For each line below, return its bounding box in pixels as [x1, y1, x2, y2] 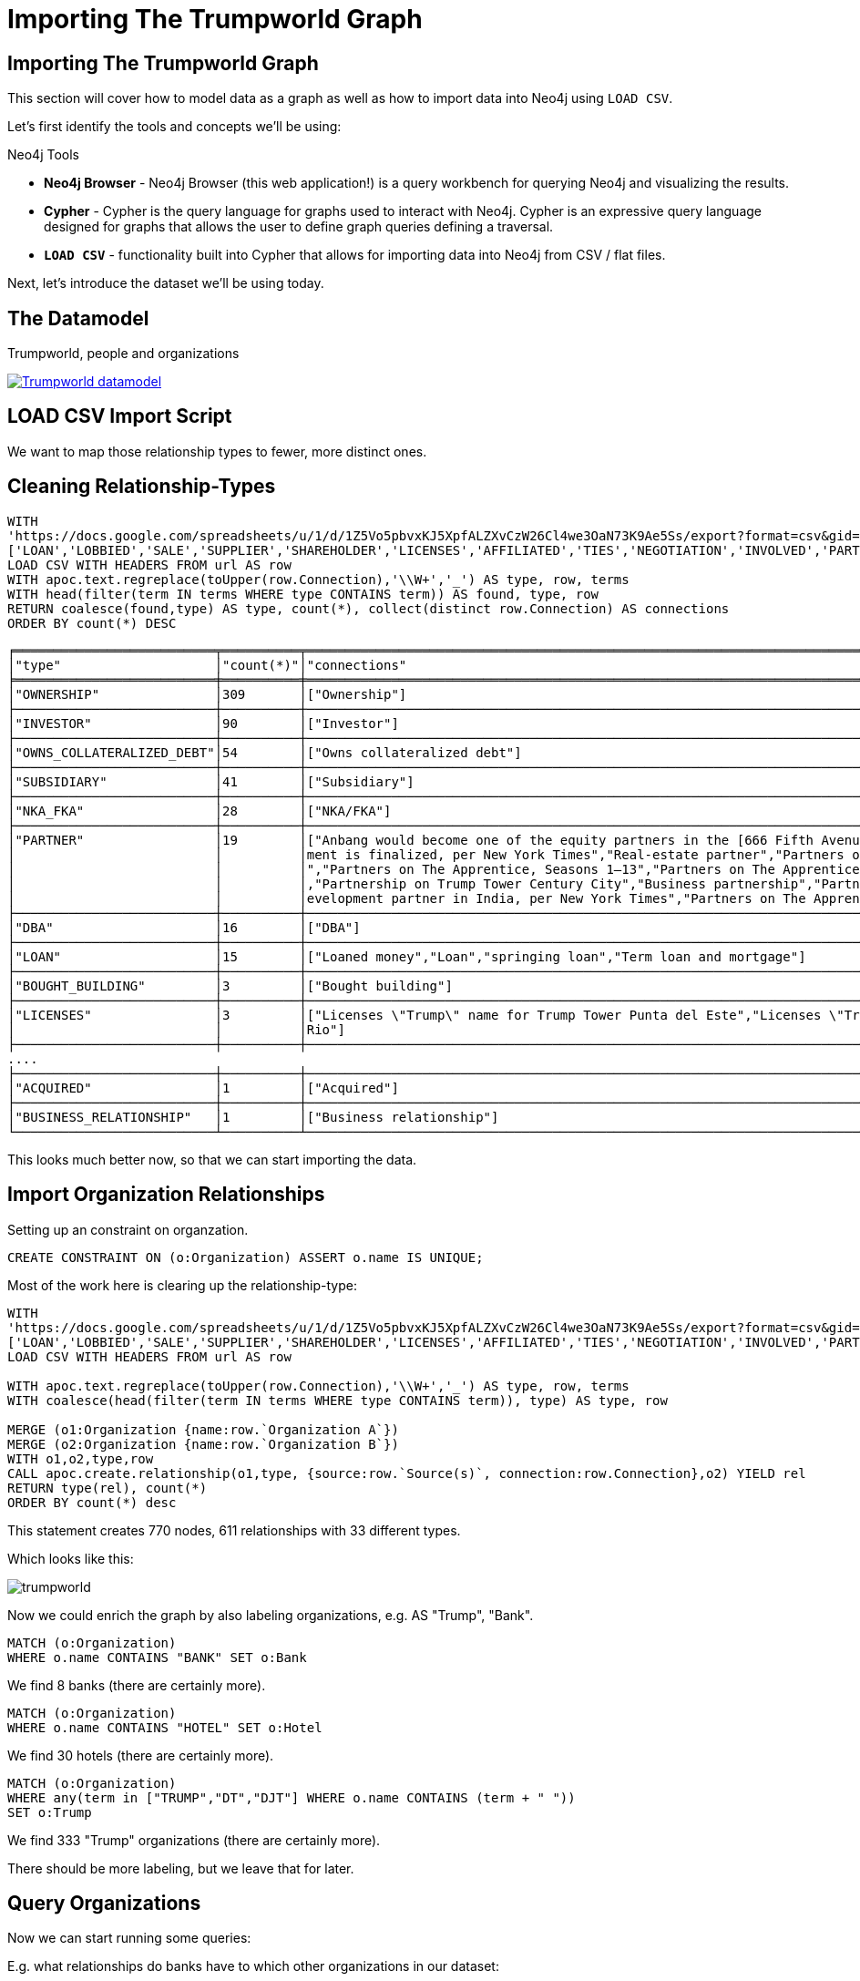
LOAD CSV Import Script [7, 405, 232, 428]
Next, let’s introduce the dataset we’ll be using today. [7, 275, 324, 292]
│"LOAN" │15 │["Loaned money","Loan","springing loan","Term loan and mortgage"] [7, 949, 806, 964]
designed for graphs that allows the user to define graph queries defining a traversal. [44, 219, 554, 235]
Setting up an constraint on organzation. [7, 1221, 249, 1237]
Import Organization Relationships [7, 1183, 325, 1206]
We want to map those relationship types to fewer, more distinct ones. [7, 443, 427, 459]
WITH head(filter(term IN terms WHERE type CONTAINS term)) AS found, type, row [7, 586, 599, 601]
